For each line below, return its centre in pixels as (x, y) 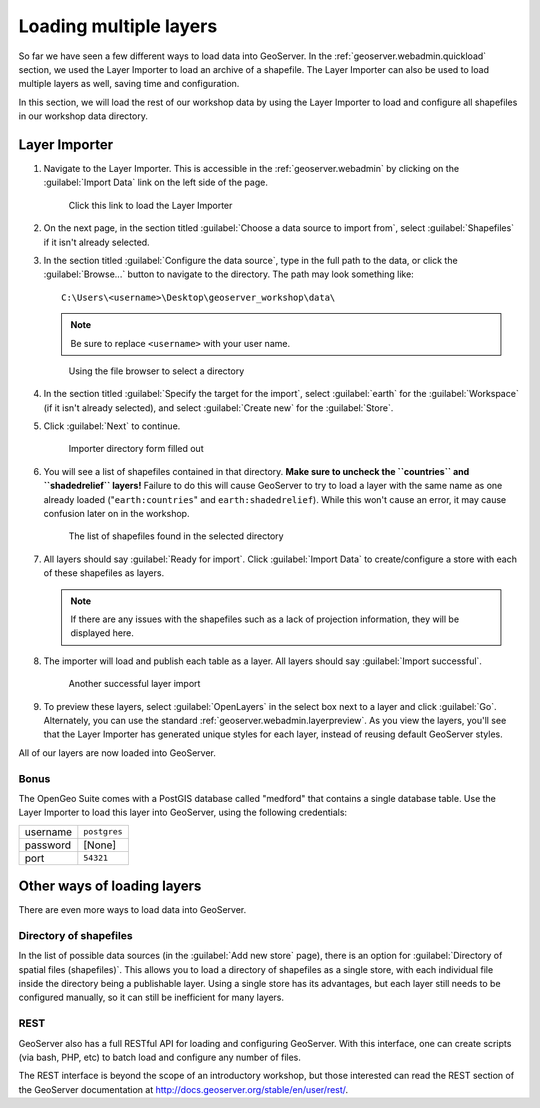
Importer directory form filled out (136, 449)
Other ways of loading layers (110, 886)
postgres (103, 831)
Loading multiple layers (118, 26)
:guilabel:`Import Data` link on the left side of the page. (156, 182)
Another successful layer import (134, 684)
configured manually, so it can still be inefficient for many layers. (151, 997)
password (48, 845)
